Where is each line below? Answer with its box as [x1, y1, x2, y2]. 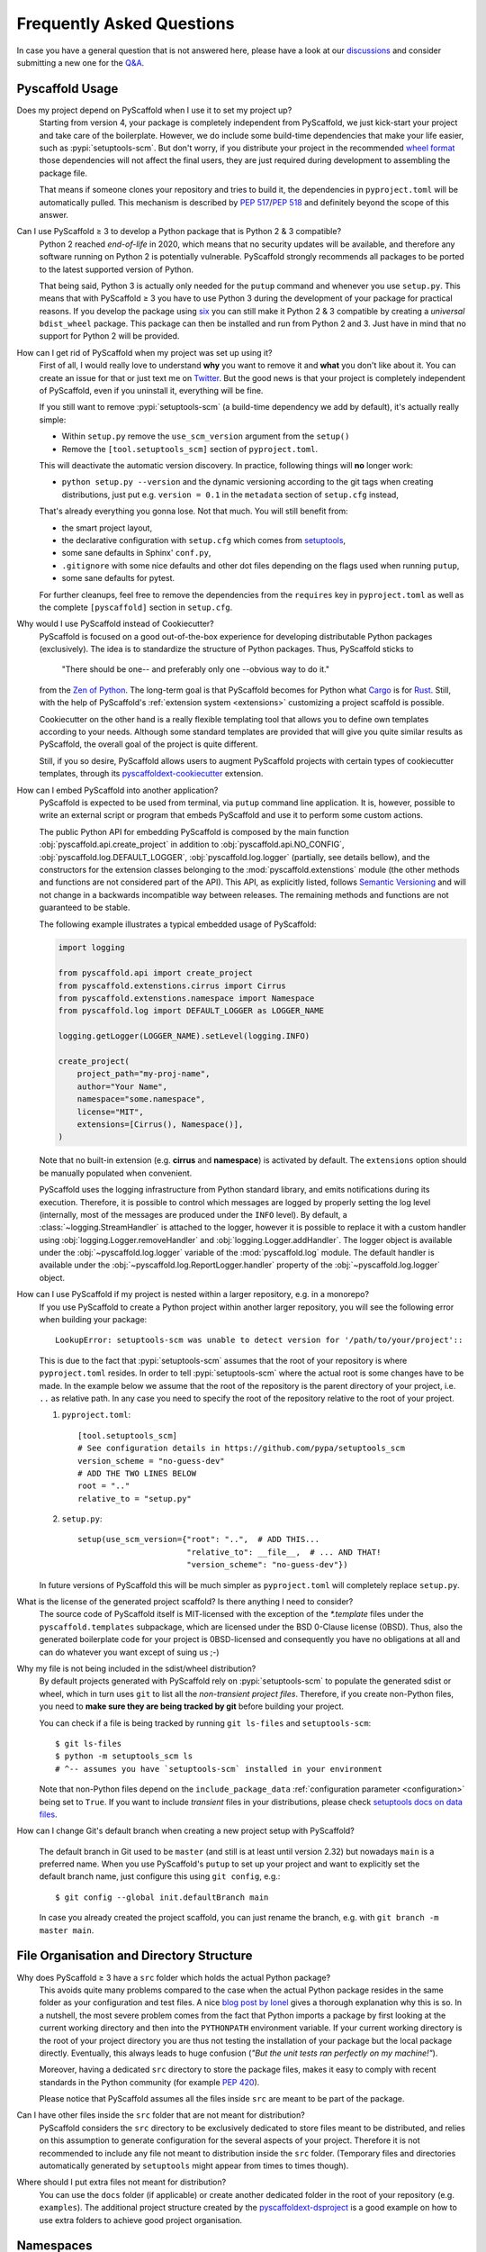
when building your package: [39, 1314, 148, 1325]
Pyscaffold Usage [16, 81, 119, 96]
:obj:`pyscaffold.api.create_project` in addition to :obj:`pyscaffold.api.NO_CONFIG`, [39, 839, 345, 850]
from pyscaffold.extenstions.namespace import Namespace [58, 994, 315, 1003]
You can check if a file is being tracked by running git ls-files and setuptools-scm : [39, 1717, 372, 1729]
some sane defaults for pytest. [61, 573, 175, 584]
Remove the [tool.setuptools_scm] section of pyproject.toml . [61, 443, 319, 454]
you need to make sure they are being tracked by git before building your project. [39, 1701, 345, 1712]
